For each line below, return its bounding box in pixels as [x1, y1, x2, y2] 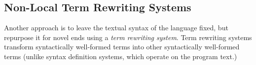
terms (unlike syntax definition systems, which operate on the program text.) [4, 51, 237, 61]
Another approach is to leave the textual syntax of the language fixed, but [4, 22, 228, 33]
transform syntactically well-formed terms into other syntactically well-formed [4, 42, 240, 52]
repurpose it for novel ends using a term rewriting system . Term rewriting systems [4, 32, 252, 42]
